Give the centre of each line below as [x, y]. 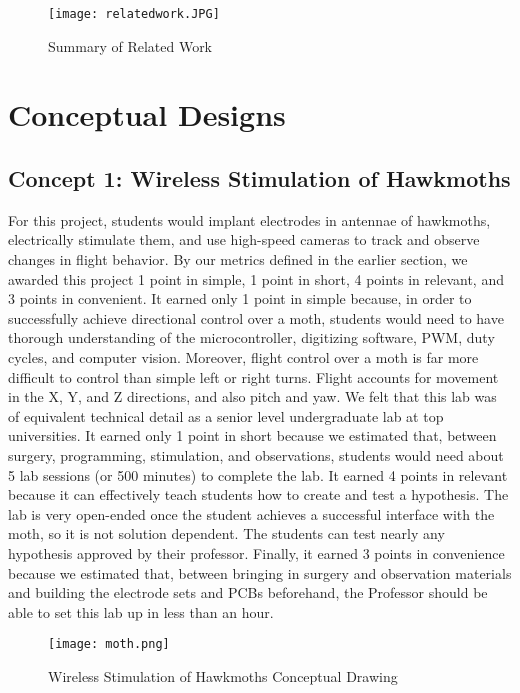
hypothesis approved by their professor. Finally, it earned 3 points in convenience [256, 552]
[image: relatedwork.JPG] [134, 14]
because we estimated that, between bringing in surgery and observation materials [260, 572]
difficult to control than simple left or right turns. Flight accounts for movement [253, 376]
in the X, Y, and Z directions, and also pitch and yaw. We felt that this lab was [252, 396]
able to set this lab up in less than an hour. [141, 611]
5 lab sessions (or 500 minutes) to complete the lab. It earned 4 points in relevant [258, 474]
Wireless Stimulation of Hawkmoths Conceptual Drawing [223, 675]
